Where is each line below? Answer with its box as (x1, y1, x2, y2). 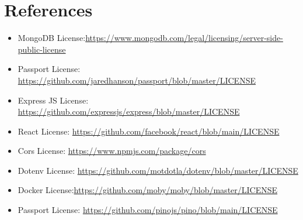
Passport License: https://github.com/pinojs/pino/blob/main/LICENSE (18, 204, 278, 216)
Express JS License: (18, 94, 89, 106)
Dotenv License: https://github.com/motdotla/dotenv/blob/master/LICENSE (18, 164, 298, 176)
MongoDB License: (18, 32, 86, 44)
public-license (18, 43, 66, 55)
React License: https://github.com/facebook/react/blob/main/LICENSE (18, 125, 280, 137)
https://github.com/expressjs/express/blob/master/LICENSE (18, 105, 240, 118)
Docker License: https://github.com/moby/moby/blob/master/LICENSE (18, 184, 278, 196)
